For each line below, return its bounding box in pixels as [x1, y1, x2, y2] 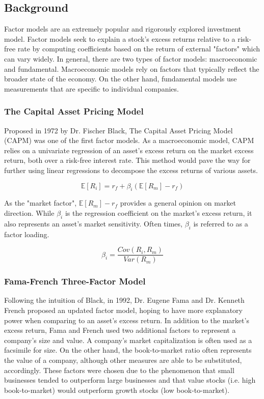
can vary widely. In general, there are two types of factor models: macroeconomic [4, 53, 257, 64]
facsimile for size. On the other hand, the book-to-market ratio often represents [4, 345, 252, 355]
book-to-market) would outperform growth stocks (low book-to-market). [4, 384, 230, 395]
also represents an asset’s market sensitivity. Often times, [4, 218, 182, 229]
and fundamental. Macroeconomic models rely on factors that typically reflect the [4, 63, 259, 74]
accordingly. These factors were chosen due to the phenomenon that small [4, 364, 234, 375]
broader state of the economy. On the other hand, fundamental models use [4, 73, 237, 84]
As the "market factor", [4, 197, 77, 208]
